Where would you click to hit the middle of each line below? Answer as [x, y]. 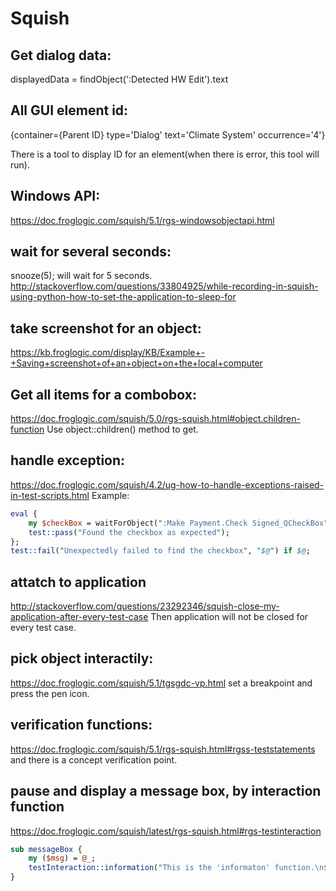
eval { [24, 513]
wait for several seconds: [91, 252]
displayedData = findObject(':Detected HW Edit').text [119, 79]
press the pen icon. [50, 693]
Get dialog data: [61, 55]
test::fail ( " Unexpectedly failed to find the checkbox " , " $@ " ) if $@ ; [160, 551]
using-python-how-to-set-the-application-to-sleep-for [123, 297]
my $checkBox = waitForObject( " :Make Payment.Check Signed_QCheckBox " [178, 523]
